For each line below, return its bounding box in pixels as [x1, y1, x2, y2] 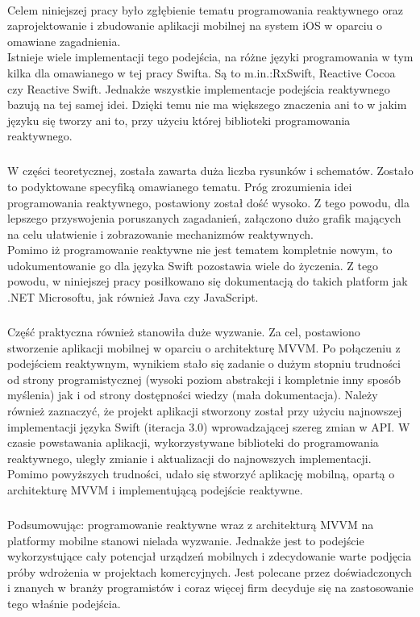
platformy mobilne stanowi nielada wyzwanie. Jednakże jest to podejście [7, 532, 364, 548]
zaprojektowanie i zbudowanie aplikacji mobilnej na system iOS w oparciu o [7, 17, 382, 34]
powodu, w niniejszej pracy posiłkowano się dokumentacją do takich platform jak [7, 273, 408, 290]
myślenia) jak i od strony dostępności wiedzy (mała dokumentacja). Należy [7, 386, 378, 403]
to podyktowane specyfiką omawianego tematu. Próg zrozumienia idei [7, 177, 352, 194]
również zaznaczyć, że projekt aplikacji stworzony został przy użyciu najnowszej [7, 402, 402, 419]
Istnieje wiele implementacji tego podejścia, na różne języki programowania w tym [7, 48, 414, 65]
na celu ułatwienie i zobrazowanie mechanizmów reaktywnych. [7, 225, 314, 242]
